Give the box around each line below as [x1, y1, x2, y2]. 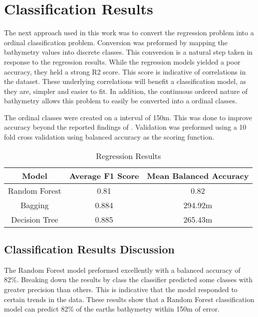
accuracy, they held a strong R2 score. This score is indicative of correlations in [4, 66, 246, 77]
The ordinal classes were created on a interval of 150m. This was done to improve [4, 112, 253, 122]
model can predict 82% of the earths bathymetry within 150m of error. [4, 304, 220, 314]
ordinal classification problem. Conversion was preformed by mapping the [4, 37, 228, 47]
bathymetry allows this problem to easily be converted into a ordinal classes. [4, 95, 237, 106]
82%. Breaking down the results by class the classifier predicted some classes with [4, 274, 253, 285]
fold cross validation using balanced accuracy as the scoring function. [4, 132, 214, 142]
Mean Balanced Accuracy [147, 169, 249, 181]
